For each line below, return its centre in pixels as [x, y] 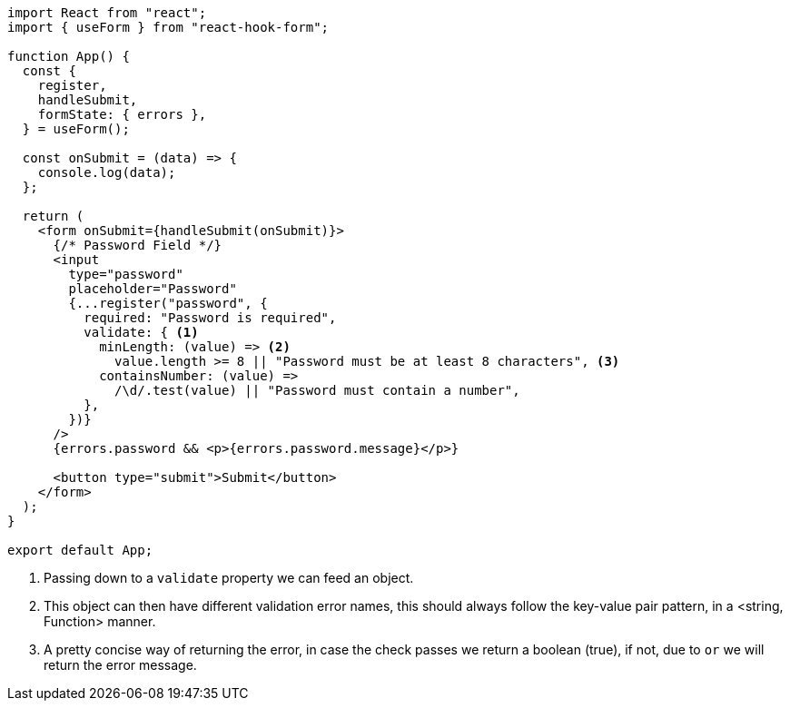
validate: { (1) [141, 332]
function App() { [69, 56]
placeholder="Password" [153, 289]
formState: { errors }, [122, 114]
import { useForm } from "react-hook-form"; [168, 27]
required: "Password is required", [210, 318]
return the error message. [120, 665]
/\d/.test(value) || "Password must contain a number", [317, 390]
